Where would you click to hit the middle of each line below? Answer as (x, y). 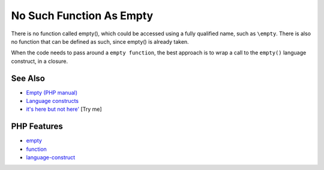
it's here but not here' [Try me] (64, 109)
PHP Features (37, 127)
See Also (28, 78)
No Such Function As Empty (82, 16)
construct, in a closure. (40, 61)
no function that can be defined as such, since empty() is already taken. (100, 41)
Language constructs (52, 101)
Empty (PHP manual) (52, 92)
